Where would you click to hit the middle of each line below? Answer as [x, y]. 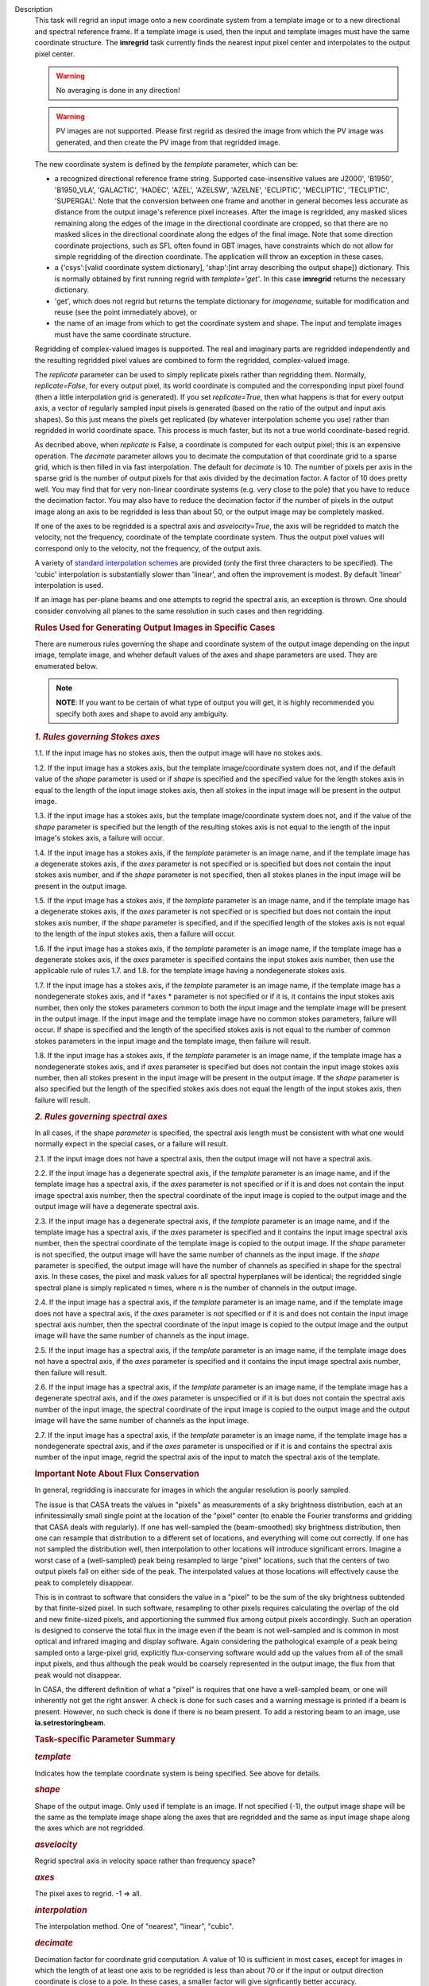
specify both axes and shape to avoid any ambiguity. [142, 713]
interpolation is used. [69, 585]
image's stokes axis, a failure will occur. [99, 838]
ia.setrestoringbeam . [70, 1723]
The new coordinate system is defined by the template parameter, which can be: [166, 164]
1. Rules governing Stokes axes [97, 737]
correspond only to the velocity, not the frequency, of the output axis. [148, 548]
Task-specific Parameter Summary [105, 1739]
